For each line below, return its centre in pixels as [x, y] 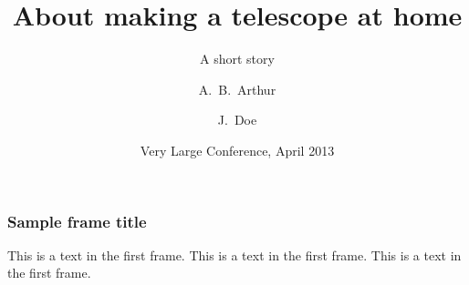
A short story [237, 59]
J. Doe [237, 120]
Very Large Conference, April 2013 [237, 150]
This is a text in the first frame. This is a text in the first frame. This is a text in [234, 254]
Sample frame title [77, 221]
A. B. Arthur [237, 89]
